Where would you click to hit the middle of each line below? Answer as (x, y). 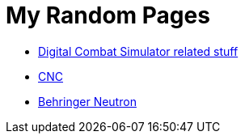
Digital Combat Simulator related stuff (138, 51)
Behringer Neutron (87, 101)
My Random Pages (108, 15)
